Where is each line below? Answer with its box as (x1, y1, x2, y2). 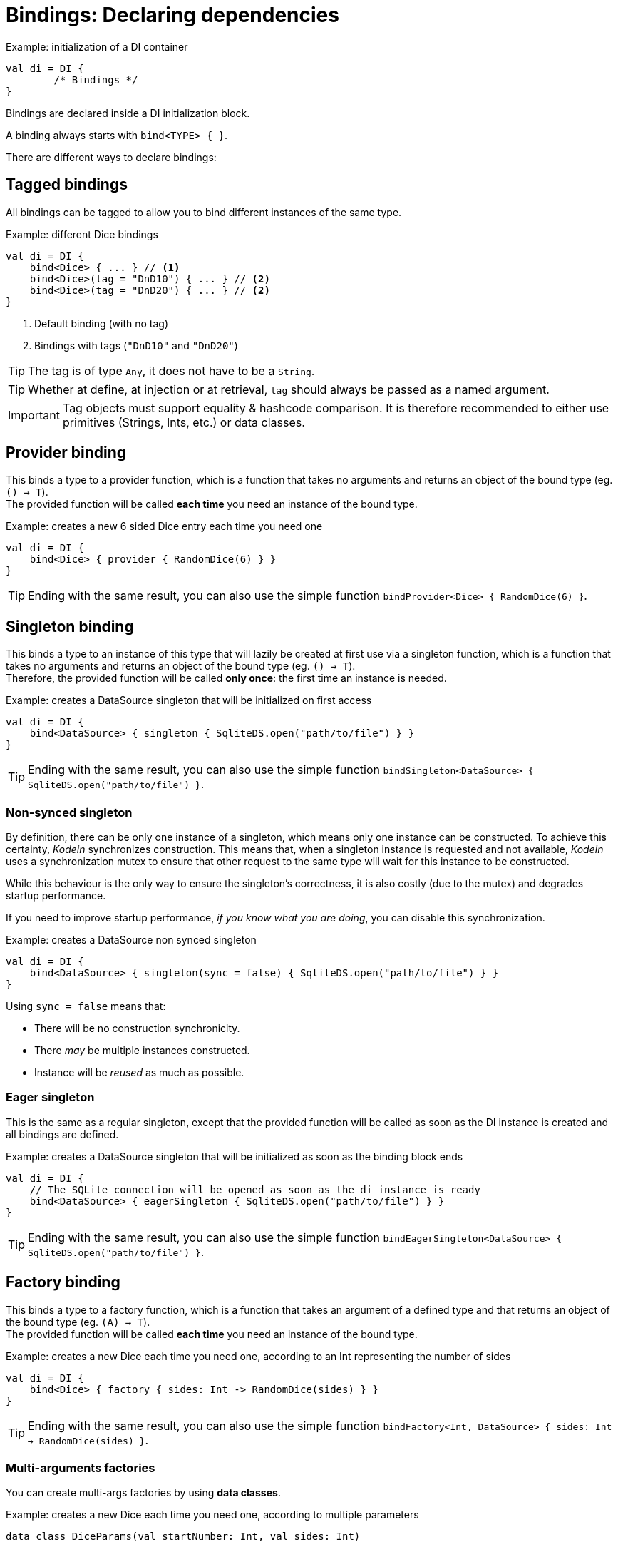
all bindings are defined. (6, 1128, 119, 1140)
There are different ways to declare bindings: (6, 150, 217, 163)
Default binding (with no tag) (34, 317, 169, 330)
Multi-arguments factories (6, 1461, 155, 1475)
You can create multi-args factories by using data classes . (6, 1486, 281, 1499)
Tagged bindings (6, 175, 128, 194)
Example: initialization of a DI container (6, 40, 188, 53)
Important (8, 407, 60, 422)
